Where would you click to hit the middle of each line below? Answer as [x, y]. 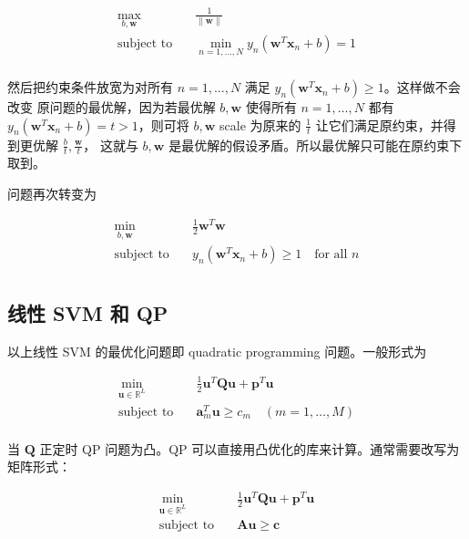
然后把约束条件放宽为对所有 [90, 87]
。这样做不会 [422, 87]
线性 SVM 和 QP [88, 312]
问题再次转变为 [52, 194]
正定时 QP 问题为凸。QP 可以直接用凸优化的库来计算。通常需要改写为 [250, 448]
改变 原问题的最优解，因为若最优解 [112, 107]
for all [331, 255]
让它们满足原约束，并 [379, 124]
